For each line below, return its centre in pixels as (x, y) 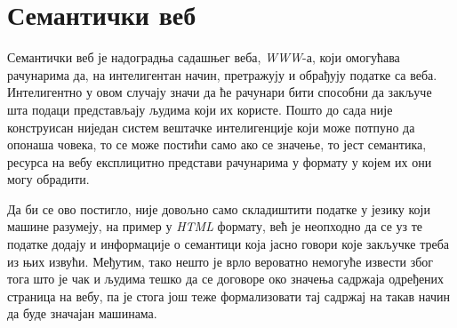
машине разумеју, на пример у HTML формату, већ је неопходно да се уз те (215, 226)
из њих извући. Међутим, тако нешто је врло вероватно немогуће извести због (220, 261)
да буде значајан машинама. (82, 313)
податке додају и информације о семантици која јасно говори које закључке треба (228, 244)
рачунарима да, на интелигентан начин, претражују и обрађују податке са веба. (222, 74)
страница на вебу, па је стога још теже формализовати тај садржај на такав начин (229, 296)
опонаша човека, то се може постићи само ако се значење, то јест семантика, (217, 144)
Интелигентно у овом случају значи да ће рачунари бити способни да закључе (220, 92)
